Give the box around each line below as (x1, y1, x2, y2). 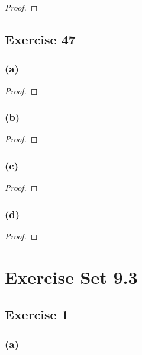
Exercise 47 (5, 30, 76, 48)
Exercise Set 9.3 (5, 264, 138, 289)
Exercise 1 (5, 305, 69, 324)
